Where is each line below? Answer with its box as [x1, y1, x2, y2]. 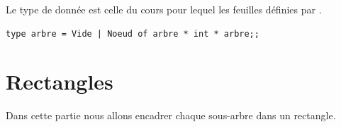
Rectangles [6, 67, 113, 96]
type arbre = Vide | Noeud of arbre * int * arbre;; [6, 28, 259, 39]
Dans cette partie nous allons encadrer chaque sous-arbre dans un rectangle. [6, 108, 336, 123]
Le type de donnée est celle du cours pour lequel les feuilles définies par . [6, 2, 322, 16]
